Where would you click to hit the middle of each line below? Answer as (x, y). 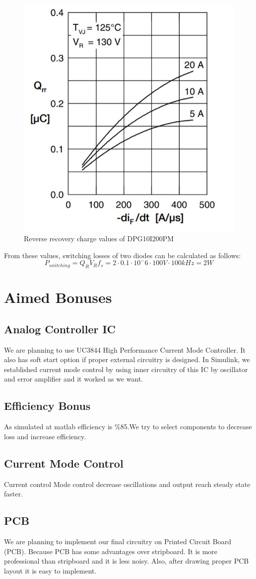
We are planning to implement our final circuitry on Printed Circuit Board (118, 541)
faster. (13, 494)
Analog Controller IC (60, 329)
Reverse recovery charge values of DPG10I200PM (99, 239)
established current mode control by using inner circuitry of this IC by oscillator (126, 369)
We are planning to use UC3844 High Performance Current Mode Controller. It (125, 349)
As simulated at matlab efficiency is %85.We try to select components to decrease (128, 427)
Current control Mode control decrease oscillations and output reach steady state (127, 484)
